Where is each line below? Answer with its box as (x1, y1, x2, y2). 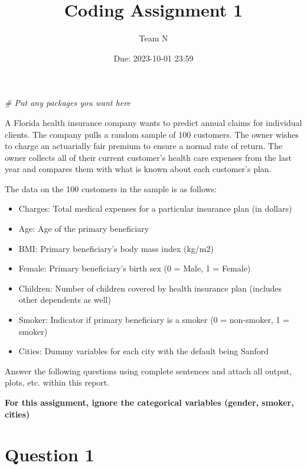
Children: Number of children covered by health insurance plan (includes (18, 282, 282, 294)
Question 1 (5, 442, 94, 467)
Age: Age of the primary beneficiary (18, 222, 149, 235)
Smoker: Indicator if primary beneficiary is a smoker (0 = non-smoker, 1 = (18, 313, 290, 326)
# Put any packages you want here (5, 96, 130, 109)
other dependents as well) (18, 293, 111, 306)
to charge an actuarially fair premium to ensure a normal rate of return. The (5, 140, 283, 152)
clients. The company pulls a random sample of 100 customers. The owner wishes (5, 128, 299, 140)
